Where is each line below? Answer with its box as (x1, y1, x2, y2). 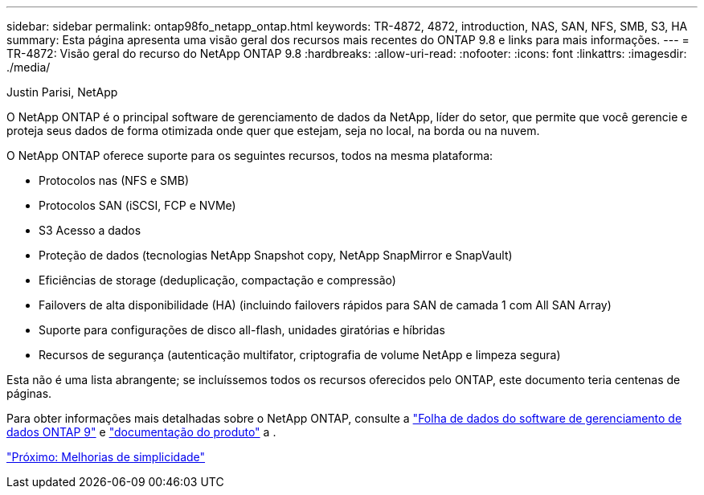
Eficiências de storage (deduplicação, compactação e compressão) (39, 273, 396, 287)
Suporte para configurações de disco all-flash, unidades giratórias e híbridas (39, 323, 445, 337)
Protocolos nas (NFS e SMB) (39, 174, 190, 187)
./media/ (6, 60, 51, 74)
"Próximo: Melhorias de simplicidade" (6, 450, 206, 464)
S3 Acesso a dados (39, 223, 141, 237)
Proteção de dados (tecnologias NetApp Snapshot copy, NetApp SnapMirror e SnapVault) (39, 248, 513, 262)
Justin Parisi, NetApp (6, 85, 118, 99)
